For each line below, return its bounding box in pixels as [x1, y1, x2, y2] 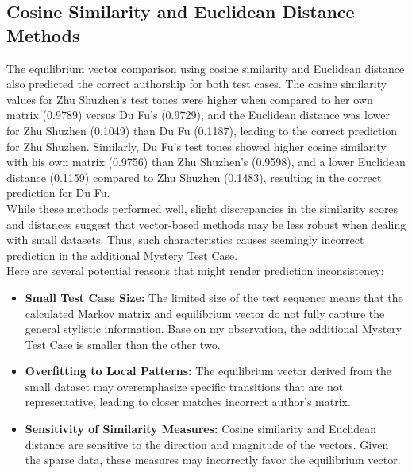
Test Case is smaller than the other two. [25, 335, 221, 352]
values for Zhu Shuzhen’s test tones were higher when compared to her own [6, 91, 373, 107]
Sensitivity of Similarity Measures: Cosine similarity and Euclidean [25, 421, 377, 437]
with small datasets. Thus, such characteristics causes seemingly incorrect [6, 231, 364, 248]
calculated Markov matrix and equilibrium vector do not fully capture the [25, 304, 385, 321]
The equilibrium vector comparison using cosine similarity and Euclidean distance [6, 60, 405, 76]
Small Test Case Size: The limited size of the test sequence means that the [25, 289, 403, 305]
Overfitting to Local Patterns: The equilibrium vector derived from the [25, 363, 391, 379]
